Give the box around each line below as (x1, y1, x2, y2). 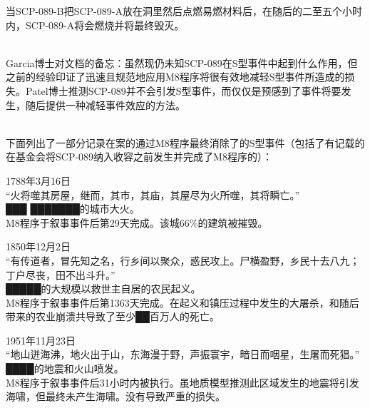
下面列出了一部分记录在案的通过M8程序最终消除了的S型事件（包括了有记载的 (6, 135, 365, 150)
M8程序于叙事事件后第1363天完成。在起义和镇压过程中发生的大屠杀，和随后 (6, 295, 359, 310)
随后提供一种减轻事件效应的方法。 (25, 97, 185, 112)
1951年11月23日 (6, 332, 76, 347)
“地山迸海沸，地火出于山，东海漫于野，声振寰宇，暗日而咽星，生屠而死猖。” (6, 347, 360, 362)
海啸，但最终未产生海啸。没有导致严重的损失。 (6, 389, 225, 404)
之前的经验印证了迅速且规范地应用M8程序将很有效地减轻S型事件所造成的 (6, 69, 345, 84)
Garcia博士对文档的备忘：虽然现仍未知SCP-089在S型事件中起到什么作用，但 (6, 55, 358, 70)
